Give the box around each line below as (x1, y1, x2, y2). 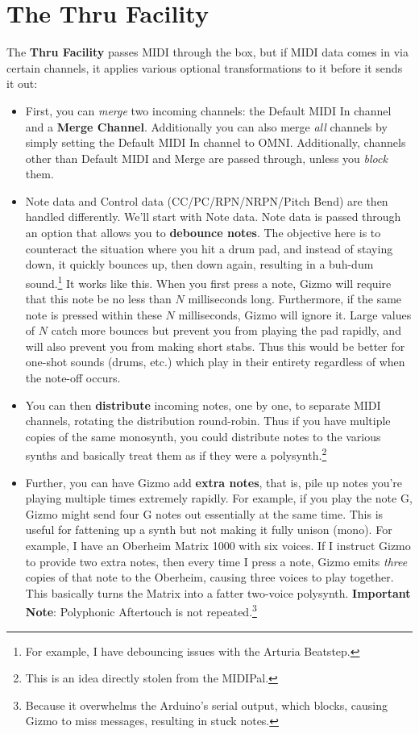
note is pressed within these (25, 306, 162, 323)
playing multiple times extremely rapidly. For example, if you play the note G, (25, 490, 413, 507)
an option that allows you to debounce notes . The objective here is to (25, 224, 381, 241)
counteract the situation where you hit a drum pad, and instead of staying (25, 240, 393, 256)
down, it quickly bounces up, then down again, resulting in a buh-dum (25, 256, 374, 273)
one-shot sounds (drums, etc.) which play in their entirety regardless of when (25, 353, 405, 370)
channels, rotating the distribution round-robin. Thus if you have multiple (25, 412, 391, 429)
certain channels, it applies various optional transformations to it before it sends (6, 59, 403, 76)
